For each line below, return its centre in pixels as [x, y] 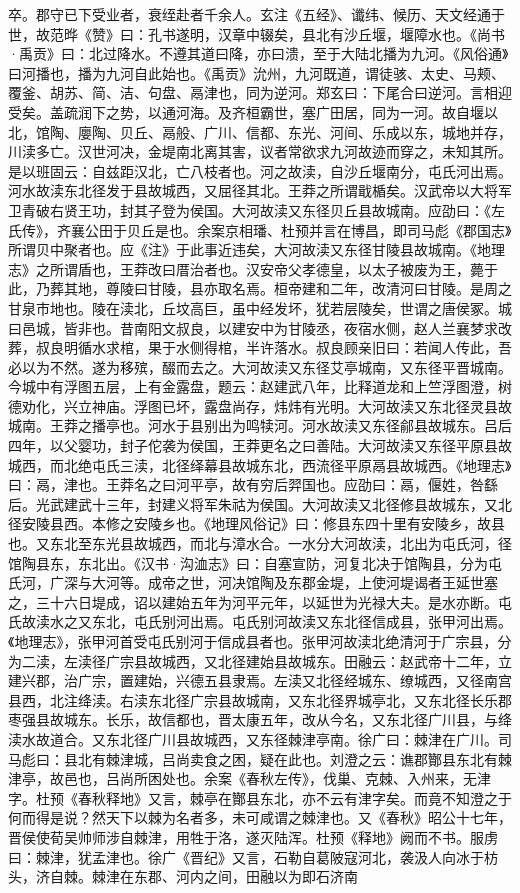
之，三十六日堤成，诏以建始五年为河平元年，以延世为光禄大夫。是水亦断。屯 [260, 601]
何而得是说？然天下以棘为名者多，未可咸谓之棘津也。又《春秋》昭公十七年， [260, 817]
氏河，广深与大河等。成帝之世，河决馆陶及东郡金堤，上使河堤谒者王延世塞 [253, 582]
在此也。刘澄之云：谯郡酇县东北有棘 [392, 758]
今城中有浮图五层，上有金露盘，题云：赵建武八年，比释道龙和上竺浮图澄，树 [260, 386]
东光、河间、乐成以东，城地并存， [399, 131]
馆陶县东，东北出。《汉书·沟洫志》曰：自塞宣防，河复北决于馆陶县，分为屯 [255, 562]
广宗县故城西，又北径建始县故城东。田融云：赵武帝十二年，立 [308, 660]
